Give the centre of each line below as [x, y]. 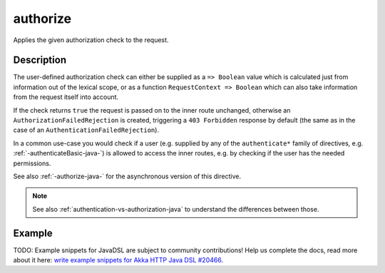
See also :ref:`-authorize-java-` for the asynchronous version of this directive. [127, 176]
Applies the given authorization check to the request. [91, 40]
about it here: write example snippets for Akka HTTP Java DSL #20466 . [118, 260]
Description [40, 60]
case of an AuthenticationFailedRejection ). [86, 130]
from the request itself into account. [66, 97]
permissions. [32, 163]
